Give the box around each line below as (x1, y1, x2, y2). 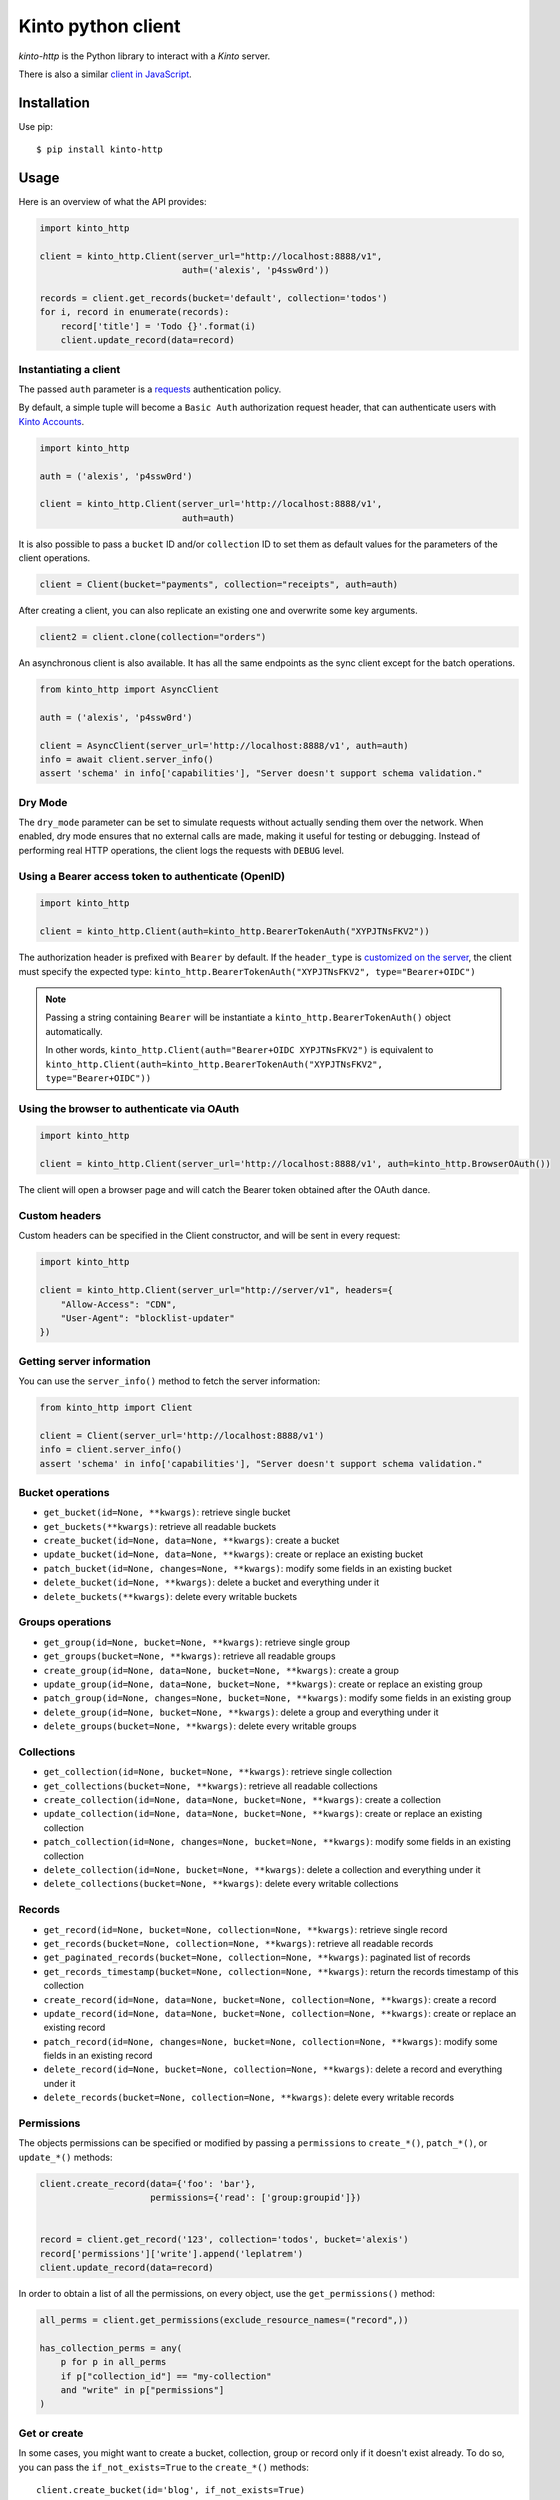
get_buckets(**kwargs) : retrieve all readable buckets (43, 1520, 277, 1532)
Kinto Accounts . (18, 415, 85, 427)
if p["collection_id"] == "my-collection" (60, 2370, 272, 2382)
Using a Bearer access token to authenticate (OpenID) (18, 869, 285, 883)
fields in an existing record (43, 2050, 153, 2062)
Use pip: (18, 120, 54, 132)
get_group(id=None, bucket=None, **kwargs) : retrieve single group (43, 1636, 350, 1648)
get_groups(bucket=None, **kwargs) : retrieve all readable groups (43, 1650, 336, 1662)
